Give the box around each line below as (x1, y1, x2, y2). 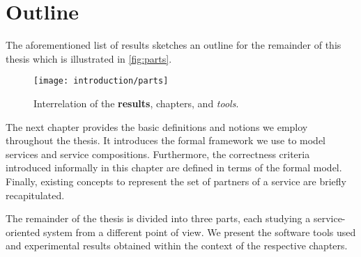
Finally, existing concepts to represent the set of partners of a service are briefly (6, 173, 346, 188)
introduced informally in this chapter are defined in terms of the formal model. (6, 160, 342, 175)
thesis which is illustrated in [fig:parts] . (6, 51, 172, 65)
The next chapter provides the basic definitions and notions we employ (6, 119, 308, 134)
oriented (6, 224, 40, 239)
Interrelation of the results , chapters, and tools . (33, 95, 239, 110)
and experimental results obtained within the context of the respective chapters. (6, 238, 348, 253)
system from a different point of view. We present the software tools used (43, 224, 356, 239)
